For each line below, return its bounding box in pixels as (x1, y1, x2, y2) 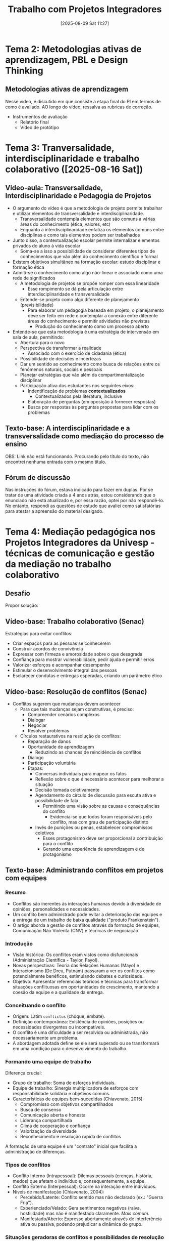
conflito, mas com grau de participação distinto (50, 819, 149, 825)
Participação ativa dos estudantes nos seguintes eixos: (20, 382, 135, 388)
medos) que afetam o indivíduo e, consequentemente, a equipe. (12, 1178, 146, 1184)
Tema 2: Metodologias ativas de (5, 43, 142, 55)
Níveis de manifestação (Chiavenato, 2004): (12, 1188, 104, 1195)
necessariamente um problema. (12, 1035, 79, 1041)
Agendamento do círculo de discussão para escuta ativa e (35, 792, 156, 798)
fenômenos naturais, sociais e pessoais (20, 366, 102, 373)
